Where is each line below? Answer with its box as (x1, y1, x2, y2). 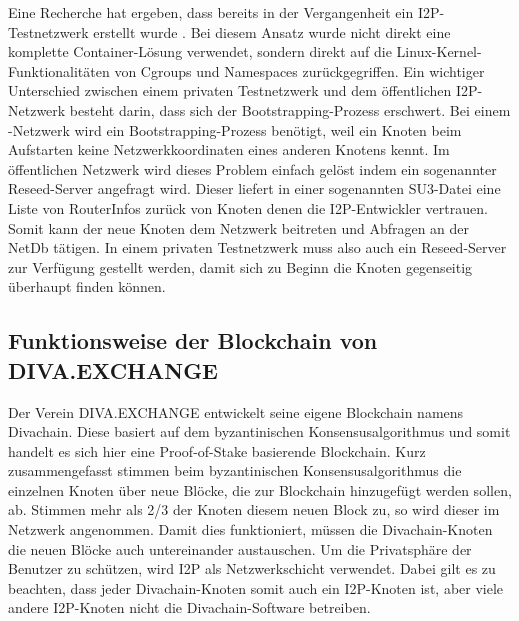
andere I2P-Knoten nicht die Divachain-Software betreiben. (8, 597, 371, 618)
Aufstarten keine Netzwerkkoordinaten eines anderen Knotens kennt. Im (8, 139, 450, 160)
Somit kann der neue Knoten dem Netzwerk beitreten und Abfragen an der (8, 217, 470, 238)
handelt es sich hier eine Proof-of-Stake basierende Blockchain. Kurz (8, 440, 426, 461)
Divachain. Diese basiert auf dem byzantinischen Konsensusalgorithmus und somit (8, 421, 511, 442)
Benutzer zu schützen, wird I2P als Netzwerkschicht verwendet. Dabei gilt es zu (8, 558, 496, 579)
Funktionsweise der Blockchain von (8, 325, 378, 356)
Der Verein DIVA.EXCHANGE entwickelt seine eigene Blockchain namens (8, 401, 464, 422)
